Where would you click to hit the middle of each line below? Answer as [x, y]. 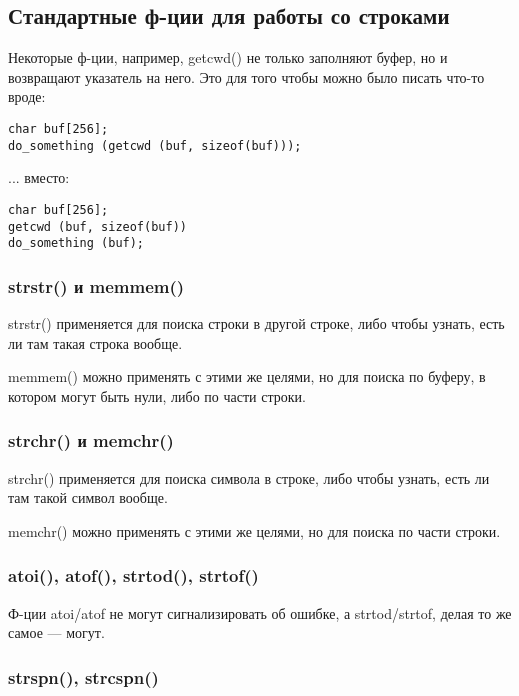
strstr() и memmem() [96, 285]
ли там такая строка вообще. [95, 342]
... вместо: [39, 177]
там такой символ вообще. [88, 497]
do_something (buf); [76, 243]
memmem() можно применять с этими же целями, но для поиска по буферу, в [247, 376]
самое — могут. [56, 632]
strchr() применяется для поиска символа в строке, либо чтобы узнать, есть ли [249, 477]
